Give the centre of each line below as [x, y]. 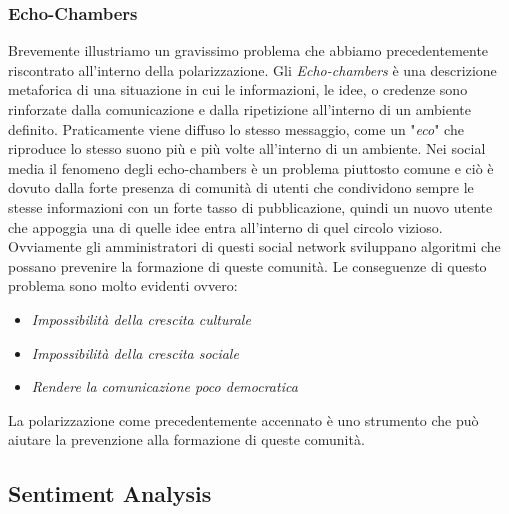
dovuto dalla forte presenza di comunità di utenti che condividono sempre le [241, 187]
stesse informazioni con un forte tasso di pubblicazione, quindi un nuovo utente [250, 206]
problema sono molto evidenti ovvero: [123, 285]
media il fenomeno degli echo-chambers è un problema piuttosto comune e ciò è [251, 167]
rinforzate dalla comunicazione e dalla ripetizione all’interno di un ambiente [239, 109]
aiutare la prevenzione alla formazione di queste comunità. [186, 439]
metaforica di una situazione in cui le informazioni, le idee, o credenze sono [238, 89]
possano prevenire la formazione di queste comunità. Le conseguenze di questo [247, 265]
